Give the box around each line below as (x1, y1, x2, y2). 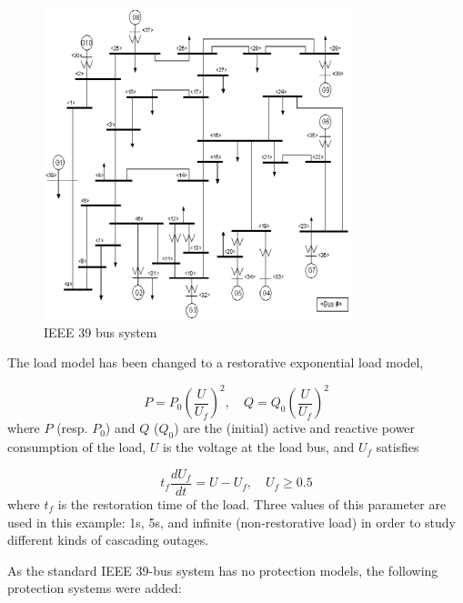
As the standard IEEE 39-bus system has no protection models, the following (7, 560, 438, 579)
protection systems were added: (7, 578, 182, 598)
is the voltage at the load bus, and (163, 437, 355, 457)
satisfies (376, 437, 419, 457)
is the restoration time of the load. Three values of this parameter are (57, 494, 447, 513)
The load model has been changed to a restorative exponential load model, (7, 353, 424, 372)
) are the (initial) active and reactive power (174, 418, 416, 437)
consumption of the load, (7, 437, 146, 457)
